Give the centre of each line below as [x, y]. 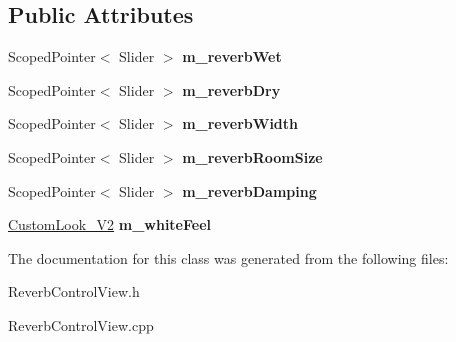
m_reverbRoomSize [252, 156]
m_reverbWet [232, 56]
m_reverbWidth [240, 123]
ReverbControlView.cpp [81, 324]
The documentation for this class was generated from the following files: [228, 257]
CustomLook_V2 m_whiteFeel [110, 224]
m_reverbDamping [249, 190]
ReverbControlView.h [74, 291]
